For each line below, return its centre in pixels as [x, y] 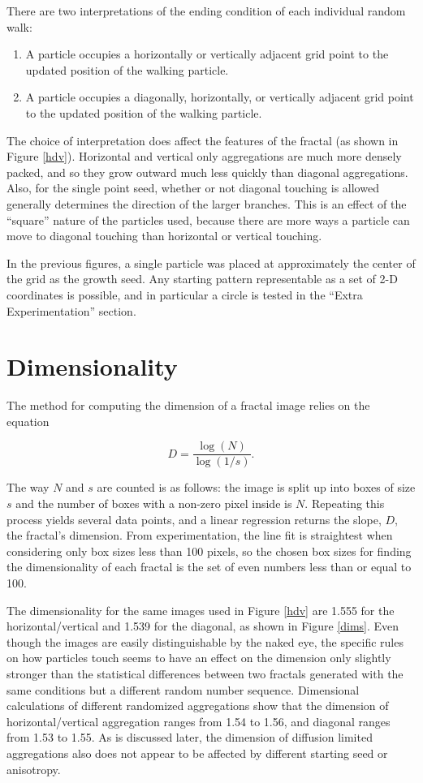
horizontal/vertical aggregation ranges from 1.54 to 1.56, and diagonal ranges [199, 721]
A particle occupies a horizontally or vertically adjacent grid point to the [207, 54]
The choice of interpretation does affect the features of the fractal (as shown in [203, 140]
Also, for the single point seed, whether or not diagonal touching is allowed [193, 188]
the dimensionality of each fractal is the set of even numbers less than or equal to [209, 567]
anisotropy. [34, 769]
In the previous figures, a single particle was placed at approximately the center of [211, 262]
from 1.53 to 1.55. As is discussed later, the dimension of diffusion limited [190, 737]
